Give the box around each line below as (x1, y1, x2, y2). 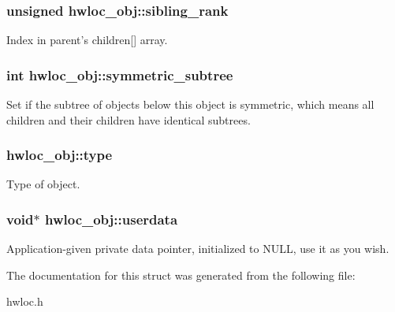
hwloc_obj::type (6, 145, 113, 165)
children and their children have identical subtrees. (6, 111, 251, 128)
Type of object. (6, 176, 80, 192)
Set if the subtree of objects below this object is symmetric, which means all (6, 96, 375, 113)
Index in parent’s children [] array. (6, 32, 168, 48)
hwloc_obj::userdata (44, 209, 178, 228)
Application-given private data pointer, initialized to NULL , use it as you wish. (6, 240, 389, 257)
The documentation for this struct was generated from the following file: (6, 266, 356, 283)
